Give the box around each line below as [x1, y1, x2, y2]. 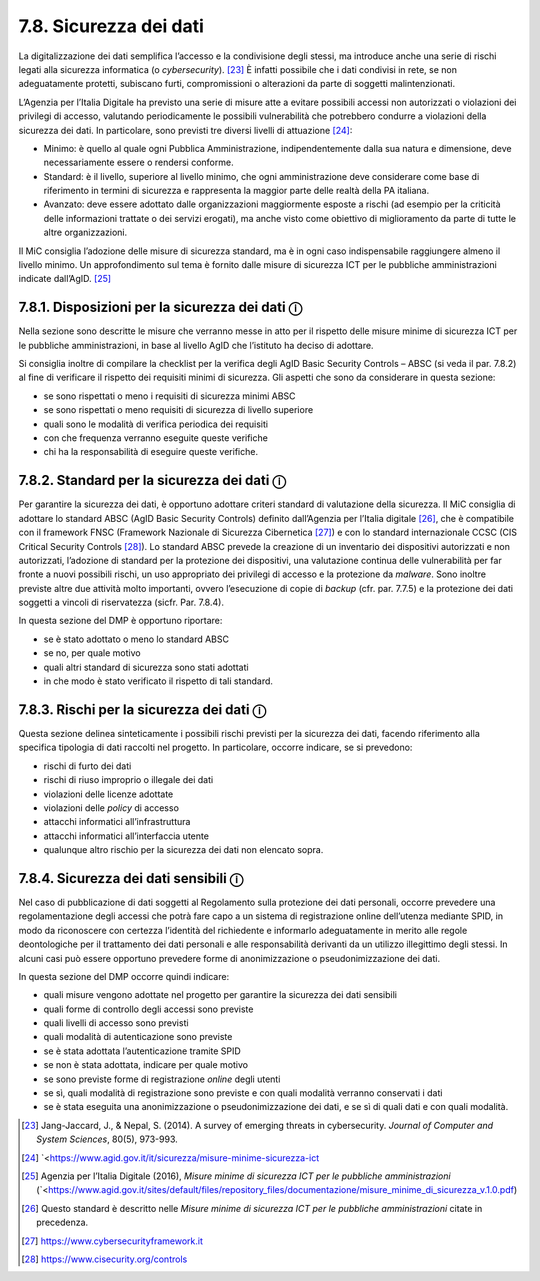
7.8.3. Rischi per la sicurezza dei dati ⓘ [18, 701, 267, 718]
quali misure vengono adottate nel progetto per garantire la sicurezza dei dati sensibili [43, 989, 397, 1001]
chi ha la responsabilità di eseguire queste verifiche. [43, 446, 259, 458]
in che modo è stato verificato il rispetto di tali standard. [43, 675, 274, 687]
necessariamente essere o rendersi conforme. [43, 156, 234, 169]
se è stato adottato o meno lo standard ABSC [43, 633, 230, 645]
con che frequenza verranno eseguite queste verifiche [43, 432, 269, 444]
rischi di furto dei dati [43, 760, 132, 772]
